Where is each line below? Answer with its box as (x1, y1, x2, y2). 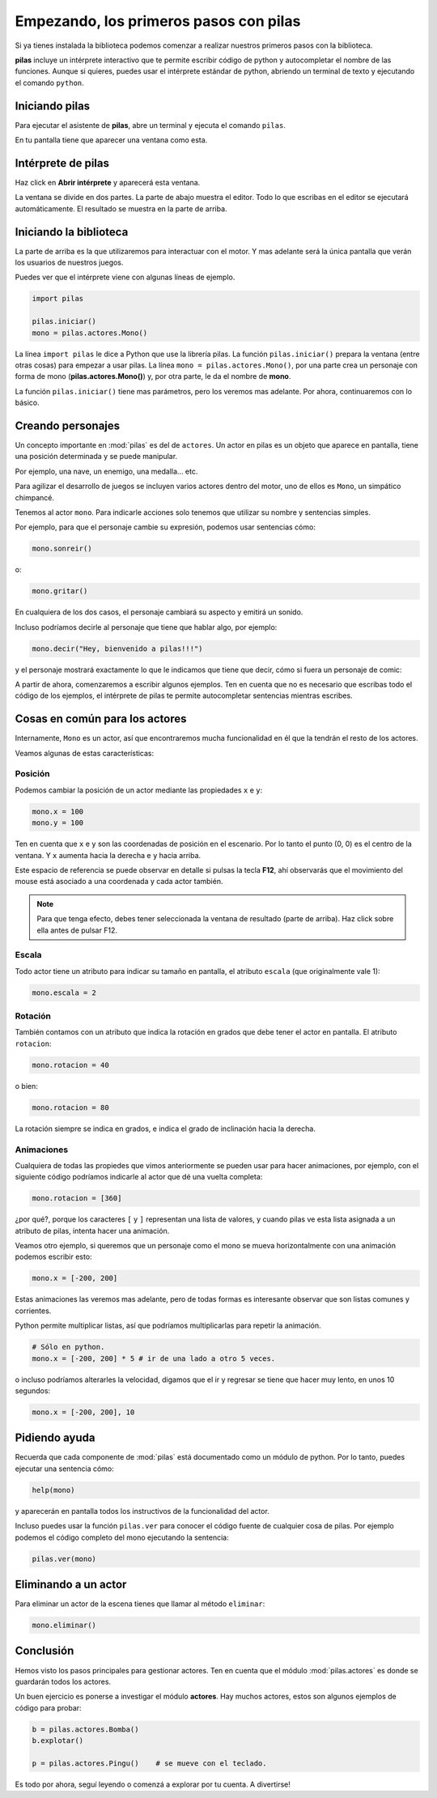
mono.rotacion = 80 (32, 1103, 109, 1112)
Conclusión (15, 1644, 74, 1658)
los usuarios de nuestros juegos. (15, 257, 124, 267)
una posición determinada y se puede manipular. (15, 452, 178, 461)
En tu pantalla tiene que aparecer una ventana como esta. (15, 135, 208, 145)
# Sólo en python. (32, 1342, 105, 1352)
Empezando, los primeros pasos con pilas (15, 12, 301, 30)
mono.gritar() (32, 587, 88, 596)
